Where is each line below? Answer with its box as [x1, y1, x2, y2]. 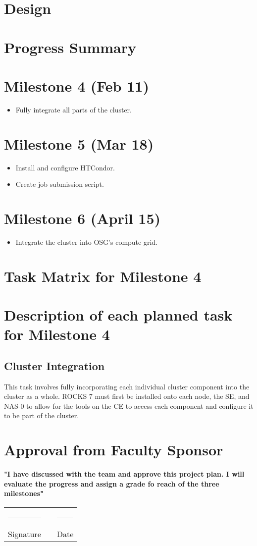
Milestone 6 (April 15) [4, 208, 161, 228]
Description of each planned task [4, 305, 233, 325]
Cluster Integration [4, 358, 105, 373]
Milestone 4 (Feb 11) [4, 75, 149, 96]
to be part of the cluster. [4, 410, 79, 421]
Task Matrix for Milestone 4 [4, 266, 202, 286]
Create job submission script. [15, 179, 104, 189]
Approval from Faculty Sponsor [4, 439, 223, 460]
